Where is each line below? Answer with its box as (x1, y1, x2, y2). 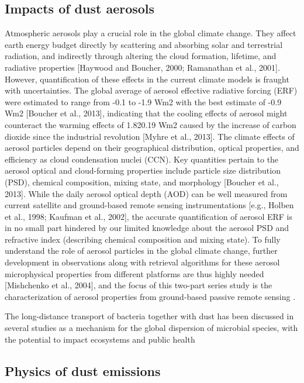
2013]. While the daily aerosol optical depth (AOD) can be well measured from (5, 187, 288, 199)
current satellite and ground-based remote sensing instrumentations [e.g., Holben (5, 199, 294, 211)
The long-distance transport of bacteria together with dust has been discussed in (5, 310, 294, 322)
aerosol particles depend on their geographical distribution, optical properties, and (5, 142, 299, 154)
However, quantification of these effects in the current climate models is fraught (5, 73, 289, 85)
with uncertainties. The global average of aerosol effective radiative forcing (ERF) (5, 84, 298, 96)
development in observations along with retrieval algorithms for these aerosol (5, 256, 280, 268)
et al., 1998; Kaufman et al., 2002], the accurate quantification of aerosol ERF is (5, 210, 292, 222)
